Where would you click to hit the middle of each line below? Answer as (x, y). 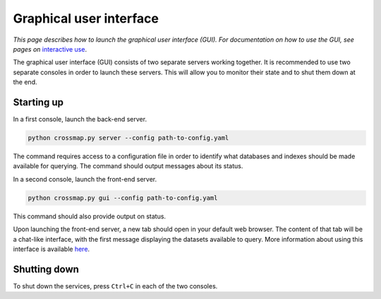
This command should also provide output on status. (89, 216)
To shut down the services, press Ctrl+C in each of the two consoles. (115, 286)
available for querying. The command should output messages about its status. (128, 166)
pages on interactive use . (50, 49)
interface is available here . (52, 249)
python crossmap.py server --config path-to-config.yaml (128, 138)
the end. (25, 82)
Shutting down (46, 269)
